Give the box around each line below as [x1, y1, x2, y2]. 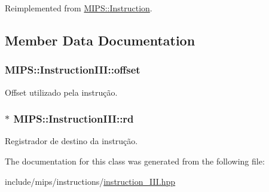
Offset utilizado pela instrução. [5, 86, 118, 98]
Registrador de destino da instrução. [5, 135, 138, 147]
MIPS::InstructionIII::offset [5, 62, 140, 77]
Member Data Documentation [5, 31, 195, 49]
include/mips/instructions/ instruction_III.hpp [5, 175, 176, 187]
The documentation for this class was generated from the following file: [5, 155, 265, 167]
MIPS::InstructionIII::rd [13, 111, 134, 126]
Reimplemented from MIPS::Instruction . [5, 2, 152, 14]
